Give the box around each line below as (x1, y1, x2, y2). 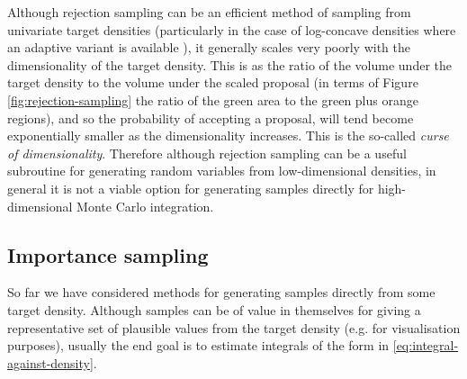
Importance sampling (7, 240, 209, 268)
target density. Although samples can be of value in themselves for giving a (7, 300, 421, 319)
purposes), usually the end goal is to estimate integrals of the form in (7, 336, 390, 355)
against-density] (7, 353, 94, 372)
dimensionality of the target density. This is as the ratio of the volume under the (7, 55, 453, 74)
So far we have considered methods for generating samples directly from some (7, 283, 436, 302)
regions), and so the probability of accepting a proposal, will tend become (7, 108, 414, 127)
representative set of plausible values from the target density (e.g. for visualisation (7, 318, 461, 337)
